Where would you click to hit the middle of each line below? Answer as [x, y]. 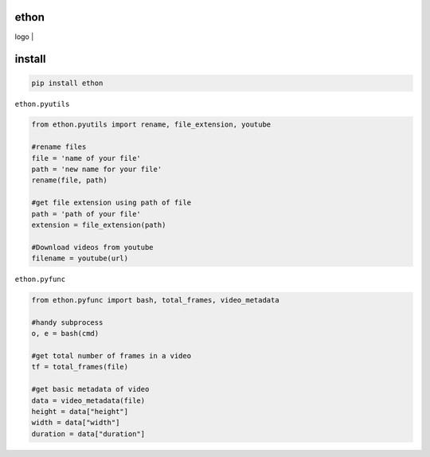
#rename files [59, 147]
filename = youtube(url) [80, 258]
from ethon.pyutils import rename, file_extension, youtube [151, 125]
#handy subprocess [67, 322]
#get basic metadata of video [90, 389]
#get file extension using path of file [111, 203]
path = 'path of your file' [86, 214]
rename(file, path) [69, 180]
